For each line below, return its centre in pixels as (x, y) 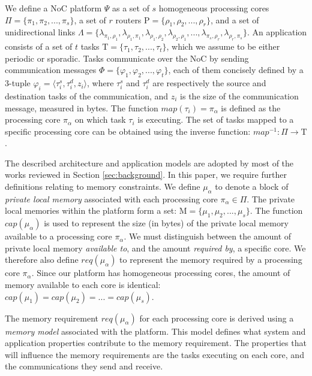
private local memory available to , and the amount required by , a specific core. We (155, 248)
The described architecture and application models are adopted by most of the (149, 163)
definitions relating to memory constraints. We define (103, 187)
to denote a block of (252, 187)
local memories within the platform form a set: (91, 210)
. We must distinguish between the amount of (208, 236)
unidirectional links (40, 32)
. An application (277, 32)
